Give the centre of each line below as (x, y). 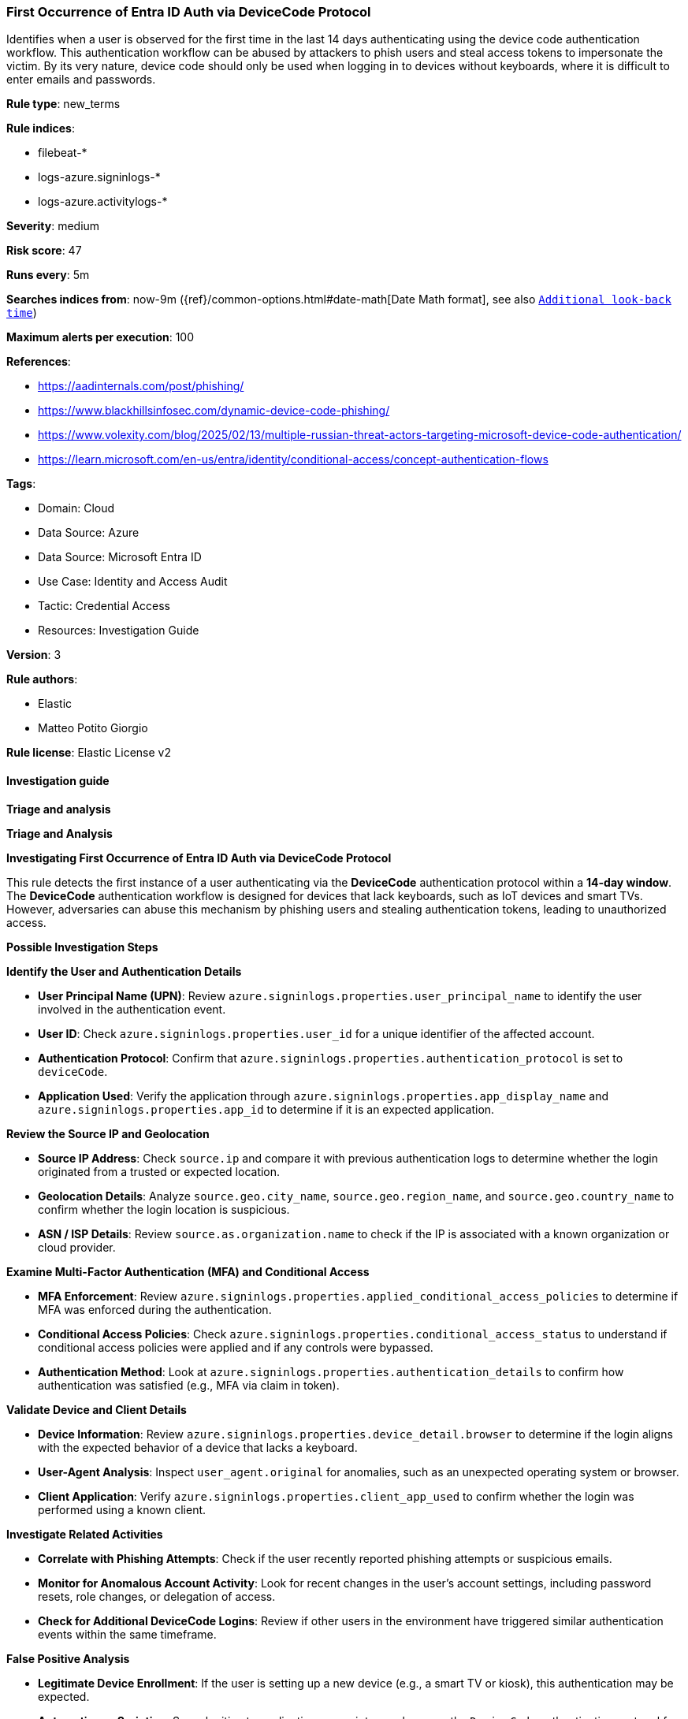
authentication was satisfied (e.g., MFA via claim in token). (189, 1385)
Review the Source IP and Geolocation (108, 1133)
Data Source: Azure (89, 533)
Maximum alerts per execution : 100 (100, 337)
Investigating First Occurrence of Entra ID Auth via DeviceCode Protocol (199, 858)
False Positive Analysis (68, 1658)
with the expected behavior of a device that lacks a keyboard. (198, 1447)
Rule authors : (42, 679)
